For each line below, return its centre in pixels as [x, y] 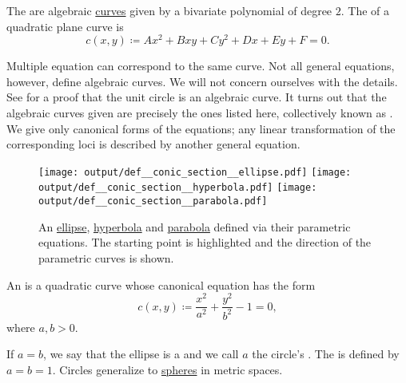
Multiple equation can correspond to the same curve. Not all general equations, [201, 66]
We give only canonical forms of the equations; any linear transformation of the [201, 128]
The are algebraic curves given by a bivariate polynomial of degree [169, 10]
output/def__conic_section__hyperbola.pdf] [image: [178, 188]
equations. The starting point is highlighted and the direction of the [205, 242]
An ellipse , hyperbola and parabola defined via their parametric [195, 226]
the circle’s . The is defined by [326, 354]
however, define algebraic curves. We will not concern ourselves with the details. [202, 81]
